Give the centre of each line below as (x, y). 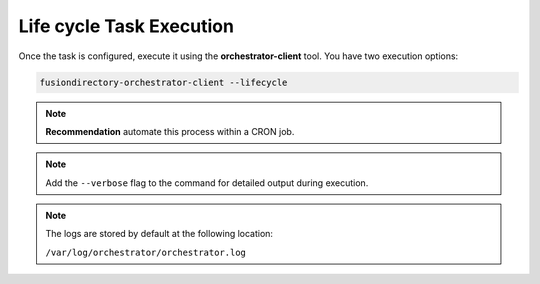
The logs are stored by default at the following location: (159, 234)
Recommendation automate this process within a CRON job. (170, 131)
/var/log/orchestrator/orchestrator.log (146, 252)
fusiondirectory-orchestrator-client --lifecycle (163, 82)
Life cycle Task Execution (126, 26)
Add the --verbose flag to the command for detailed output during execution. (207, 182)
